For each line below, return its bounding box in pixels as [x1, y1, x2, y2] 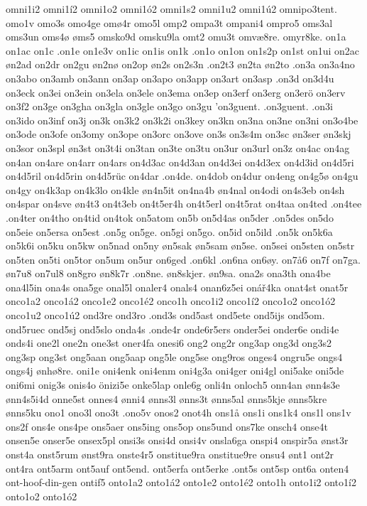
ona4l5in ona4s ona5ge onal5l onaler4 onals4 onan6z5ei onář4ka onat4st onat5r [6, 279, 349, 294]
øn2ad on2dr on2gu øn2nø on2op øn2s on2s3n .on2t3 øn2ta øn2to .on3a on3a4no [6, 57, 355, 72]
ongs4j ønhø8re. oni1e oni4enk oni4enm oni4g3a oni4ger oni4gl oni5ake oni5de [6, 363, 344, 378]
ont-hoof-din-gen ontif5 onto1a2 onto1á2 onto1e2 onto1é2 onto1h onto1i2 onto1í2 [6, 475, 356, 490]
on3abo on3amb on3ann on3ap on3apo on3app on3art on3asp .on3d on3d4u [6, 70, 334, 85]
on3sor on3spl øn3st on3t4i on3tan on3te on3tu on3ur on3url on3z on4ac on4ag [6, 140, 350, 155]
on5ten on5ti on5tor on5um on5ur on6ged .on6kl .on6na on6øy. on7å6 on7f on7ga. [6, 252, 361, 267]
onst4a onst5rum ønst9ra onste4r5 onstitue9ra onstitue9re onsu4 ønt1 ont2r [6, 447, 334, 461]
